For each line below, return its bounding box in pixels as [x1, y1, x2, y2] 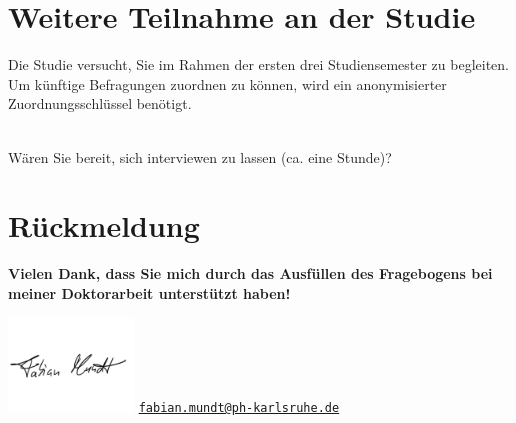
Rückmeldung [8, 205, 200, 246]
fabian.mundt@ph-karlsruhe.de [138, 400, 340, 415]
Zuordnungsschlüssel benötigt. [8, 93, 192, 114]
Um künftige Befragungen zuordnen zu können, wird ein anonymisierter [8, 73, 447, 94]
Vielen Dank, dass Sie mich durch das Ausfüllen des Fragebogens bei [8, 263, 493, 284]
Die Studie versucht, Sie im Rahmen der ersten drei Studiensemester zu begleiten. [8, 54, 509, 75]
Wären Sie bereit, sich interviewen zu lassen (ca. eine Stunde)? [8, 146, 392, 167]
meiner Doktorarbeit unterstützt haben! [8, 282, 291, 303]
